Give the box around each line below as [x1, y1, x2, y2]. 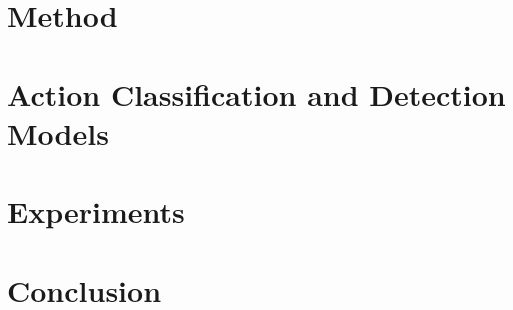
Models [7, 112, 109, 153]
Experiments [7, 191, 185, 232]
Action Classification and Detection [7, 73, 506, 114]
